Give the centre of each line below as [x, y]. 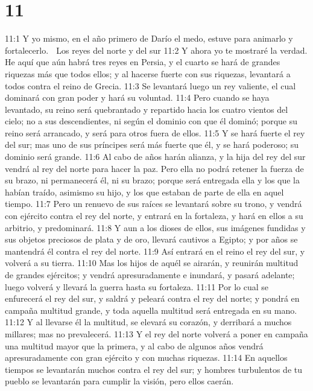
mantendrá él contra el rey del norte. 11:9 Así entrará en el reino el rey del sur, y [155, 251]
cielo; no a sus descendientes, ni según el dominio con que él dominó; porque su [151, 121]
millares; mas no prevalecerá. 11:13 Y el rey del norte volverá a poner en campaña [156, 333]
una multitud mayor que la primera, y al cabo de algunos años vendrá [134, 345]
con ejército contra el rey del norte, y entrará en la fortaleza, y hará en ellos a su [154, 216]
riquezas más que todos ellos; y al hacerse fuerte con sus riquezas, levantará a [148, 73]
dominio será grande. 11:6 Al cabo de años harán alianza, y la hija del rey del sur [155, 157]
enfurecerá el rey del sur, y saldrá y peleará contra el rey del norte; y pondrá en [152, 298]
